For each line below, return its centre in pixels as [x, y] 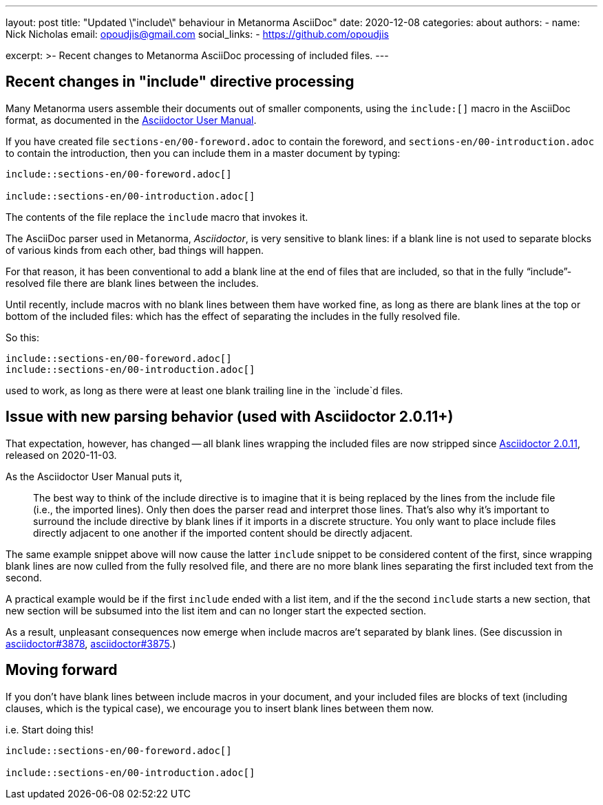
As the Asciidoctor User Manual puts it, [94, 476]
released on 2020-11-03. [61, 455]
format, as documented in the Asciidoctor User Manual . [131, 120]
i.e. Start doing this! [50, 729]
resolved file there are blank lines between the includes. [132, 283]
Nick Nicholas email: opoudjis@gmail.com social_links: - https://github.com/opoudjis [197, 34]
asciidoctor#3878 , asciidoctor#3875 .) [91, 643]
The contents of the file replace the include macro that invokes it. [157, 217]
